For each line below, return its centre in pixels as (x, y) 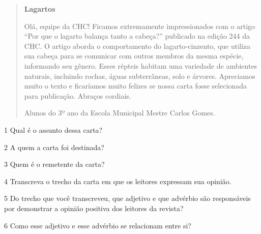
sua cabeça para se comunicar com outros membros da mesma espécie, (134, 56)
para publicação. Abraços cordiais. (78, 95)
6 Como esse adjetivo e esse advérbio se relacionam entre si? (98, 225)
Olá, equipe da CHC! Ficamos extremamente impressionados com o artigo (140, 26)
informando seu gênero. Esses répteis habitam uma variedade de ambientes (141, 65)
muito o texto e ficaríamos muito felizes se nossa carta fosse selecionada (136, 86)
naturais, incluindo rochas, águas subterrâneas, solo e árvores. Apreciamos (140, 76)
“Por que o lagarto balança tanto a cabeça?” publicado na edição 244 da (137, 36)
